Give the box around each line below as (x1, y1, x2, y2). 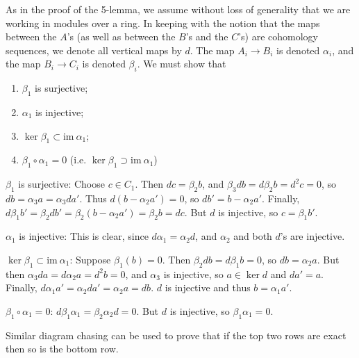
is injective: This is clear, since (19, 229, 149, 243)
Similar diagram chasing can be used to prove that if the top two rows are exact (6, 327, 347, 342)
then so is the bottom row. (6, 341, 119, 356)
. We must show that (137, 56, 226, 71)
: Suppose (69, 252, 111, 266)
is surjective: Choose (18, 177, 105, 191)
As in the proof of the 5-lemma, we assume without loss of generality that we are (6, 2, 351, 16)
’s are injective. (280, 229, 345, 243)
